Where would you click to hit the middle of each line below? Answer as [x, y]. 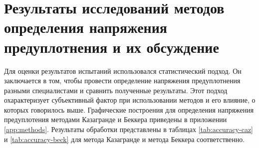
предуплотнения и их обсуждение [112, 47]
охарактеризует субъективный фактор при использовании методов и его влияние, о [130, 100]
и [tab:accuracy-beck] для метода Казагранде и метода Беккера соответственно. [125, 139]
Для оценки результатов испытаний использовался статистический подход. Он [123, 71]
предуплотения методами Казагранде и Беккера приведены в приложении [116, 119]
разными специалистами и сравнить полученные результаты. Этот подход [116, 90]
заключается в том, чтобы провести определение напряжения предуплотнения [122, 80]
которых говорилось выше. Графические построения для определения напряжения [129, 109]
